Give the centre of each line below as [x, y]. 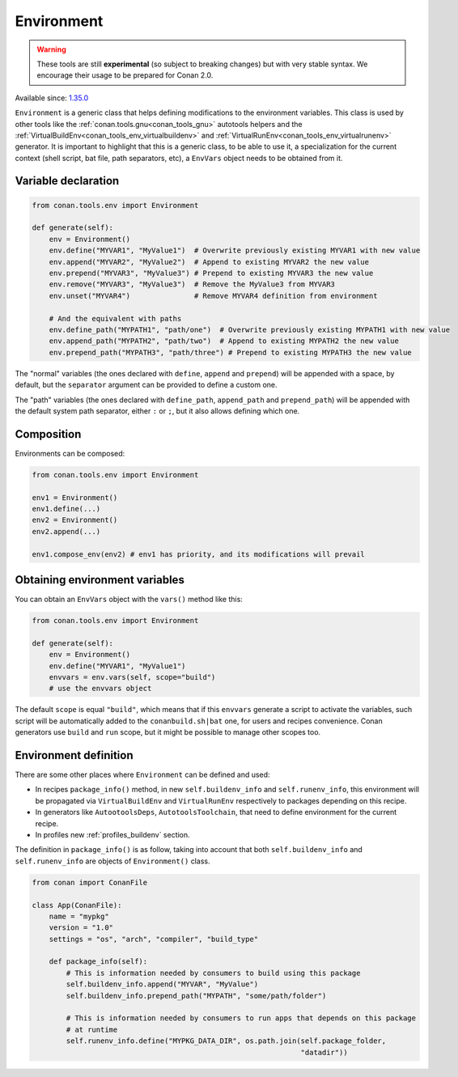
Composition [48, 434]
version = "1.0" [81, 928]
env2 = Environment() [75, 520]
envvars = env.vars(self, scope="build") [132, 677]
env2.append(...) [66, 531]
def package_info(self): [98, 962]
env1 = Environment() [75, 497]
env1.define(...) [66, 509]
